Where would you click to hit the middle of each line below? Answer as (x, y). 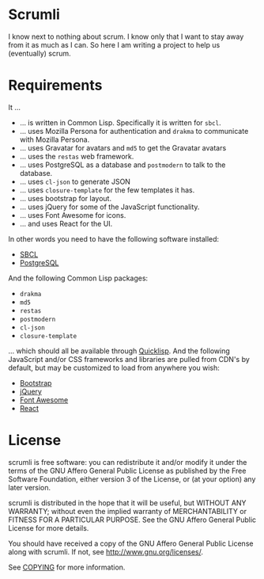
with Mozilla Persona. (55, 139)
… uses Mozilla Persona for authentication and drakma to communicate (134, 131)
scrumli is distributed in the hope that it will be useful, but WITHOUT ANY (127, 503)
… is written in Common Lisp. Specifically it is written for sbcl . (120, 122)
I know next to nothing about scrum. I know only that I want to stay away (126, 36)
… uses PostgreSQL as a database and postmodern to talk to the (123, 165)
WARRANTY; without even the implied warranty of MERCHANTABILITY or (128, 511)
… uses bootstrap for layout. (66, 198)
